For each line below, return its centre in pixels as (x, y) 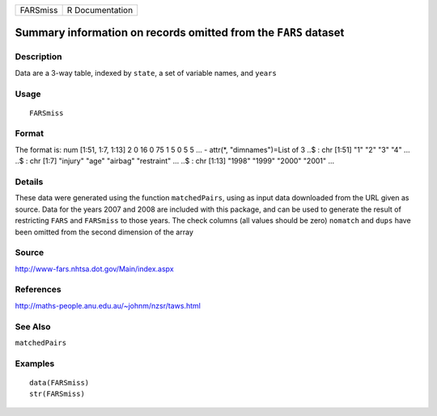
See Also (33, 326)
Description (38, 57)
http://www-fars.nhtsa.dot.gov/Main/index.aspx (94, 269)
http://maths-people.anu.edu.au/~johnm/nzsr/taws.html (108, 305)
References (38, 289)
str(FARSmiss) (57, 394)
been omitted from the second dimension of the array (104, 232)
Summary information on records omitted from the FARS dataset (180, 33)
